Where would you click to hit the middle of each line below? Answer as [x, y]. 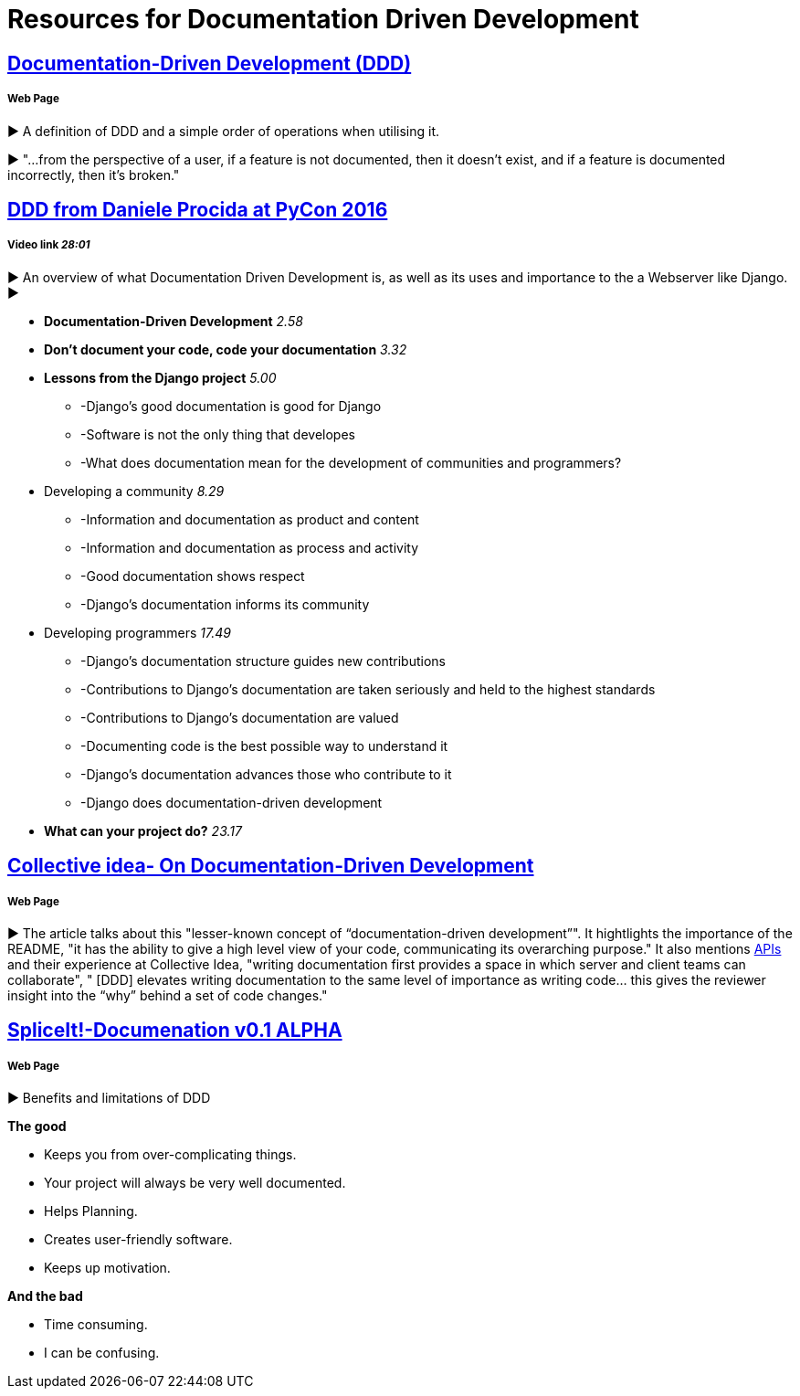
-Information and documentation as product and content [250, 519]
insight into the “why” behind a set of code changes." [168, 995]
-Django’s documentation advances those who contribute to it [266, 774]
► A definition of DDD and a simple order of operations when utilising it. [224, 131]
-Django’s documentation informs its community [225, 604]
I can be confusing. [102, 1353]
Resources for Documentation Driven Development [323, 19]
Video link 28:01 [49, 245]
